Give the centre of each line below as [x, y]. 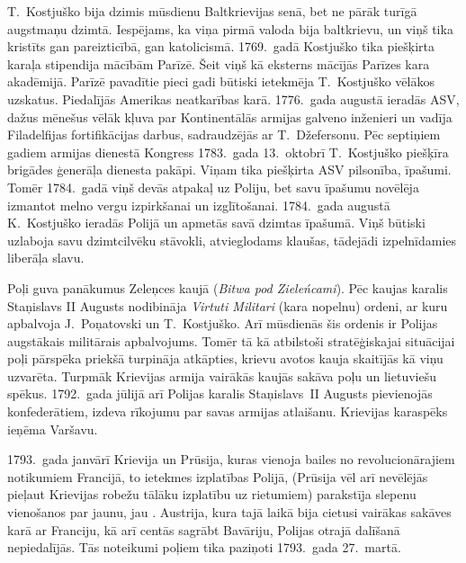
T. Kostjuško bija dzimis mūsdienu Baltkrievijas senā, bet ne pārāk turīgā [212, 11]
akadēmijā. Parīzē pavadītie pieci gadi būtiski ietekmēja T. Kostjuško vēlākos [221, 81]
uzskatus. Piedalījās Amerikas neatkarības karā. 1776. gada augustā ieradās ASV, [233, 98]
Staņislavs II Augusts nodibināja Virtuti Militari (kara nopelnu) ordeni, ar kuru [228, 305]
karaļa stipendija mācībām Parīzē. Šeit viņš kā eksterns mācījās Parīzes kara [219, 63]
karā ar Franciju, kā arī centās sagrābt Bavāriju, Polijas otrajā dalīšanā [204, 529]
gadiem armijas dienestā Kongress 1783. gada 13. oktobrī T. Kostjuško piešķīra [228, 152]
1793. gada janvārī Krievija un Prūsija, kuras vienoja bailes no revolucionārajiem [231, 459]
